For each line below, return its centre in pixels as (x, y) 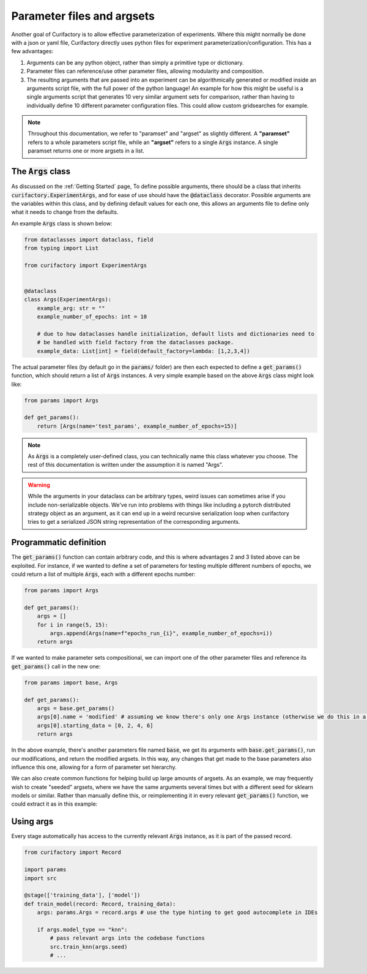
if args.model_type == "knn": (82, 929)
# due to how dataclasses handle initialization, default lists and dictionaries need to (176, 334)
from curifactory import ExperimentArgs (85, 265)
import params (45, 870)
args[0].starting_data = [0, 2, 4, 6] (95, 725)
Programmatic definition (59, 542)
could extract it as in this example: (54, 804)
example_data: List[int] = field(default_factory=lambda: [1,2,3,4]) (143, 351)
